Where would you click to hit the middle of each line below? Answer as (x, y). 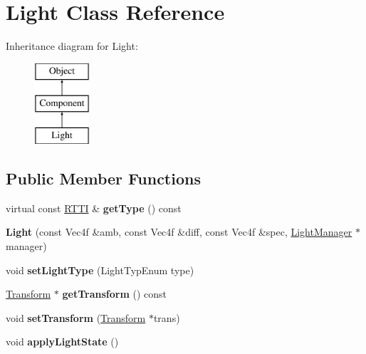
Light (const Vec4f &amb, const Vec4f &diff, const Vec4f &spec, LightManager (179, 232)
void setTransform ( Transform (76, 317)
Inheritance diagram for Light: (72, 46)
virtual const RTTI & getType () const (94, 208)
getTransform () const (115, 294)
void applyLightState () (62, 342)
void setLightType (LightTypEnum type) (100, 270)
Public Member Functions (103, 178)
